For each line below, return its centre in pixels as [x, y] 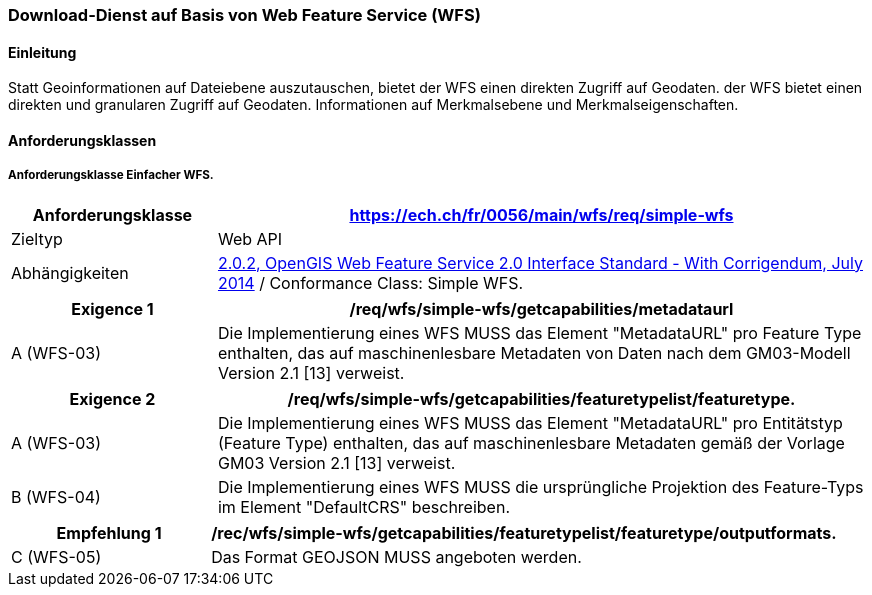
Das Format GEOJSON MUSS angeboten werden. [396, 556]
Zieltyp [37, 238]
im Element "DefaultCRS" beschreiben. [364, 506]
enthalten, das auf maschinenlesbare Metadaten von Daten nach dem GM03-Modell [534, 352]
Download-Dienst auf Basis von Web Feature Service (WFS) [244, 15]
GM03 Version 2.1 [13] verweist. [336, 462]
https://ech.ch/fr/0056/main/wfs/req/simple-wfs [541, 214]
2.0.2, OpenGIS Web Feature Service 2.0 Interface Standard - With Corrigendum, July [540, 262]
